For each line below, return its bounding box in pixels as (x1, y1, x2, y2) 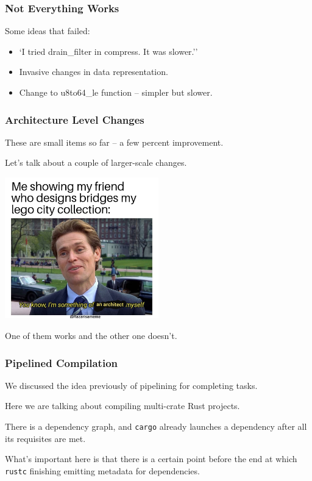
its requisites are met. (5, 432, 86, 444)
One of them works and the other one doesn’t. (5, 329, 177, 342)
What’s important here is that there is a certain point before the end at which (5, 452, 297, 465)
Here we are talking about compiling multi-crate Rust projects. (5, 399, 240, 412)
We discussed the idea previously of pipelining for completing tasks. (5, 379, 258, 391)
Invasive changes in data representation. (19, 65, 168, 78)
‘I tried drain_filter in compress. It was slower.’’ (19, 45, 198, 57)
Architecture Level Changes (5, 112, 144, 127)
